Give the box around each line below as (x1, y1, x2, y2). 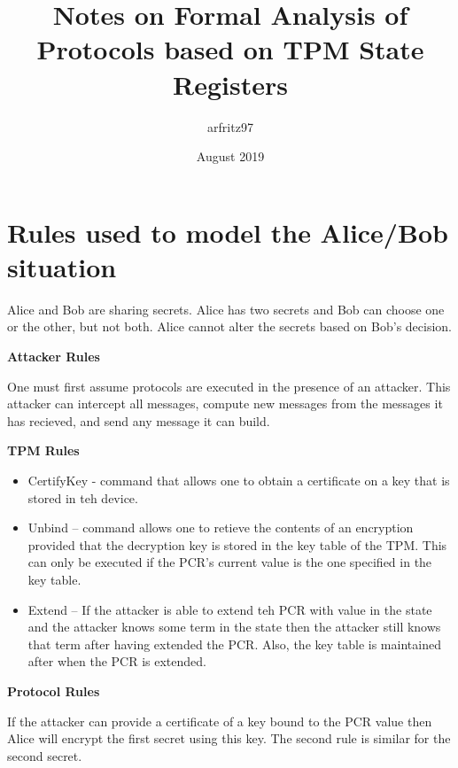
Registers (173, 66, 288, 102)
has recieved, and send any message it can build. (7, 411, 270, 430)
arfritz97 (207, 117, 253, 136)
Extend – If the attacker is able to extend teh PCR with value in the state (27, 600, 432, 618)
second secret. (7, 746, 82, 764)
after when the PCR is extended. (27, 652, 206, 671)
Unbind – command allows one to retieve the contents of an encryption (27, 518, 414, 537)
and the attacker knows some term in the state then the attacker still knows (27, 617, 441, 636)
